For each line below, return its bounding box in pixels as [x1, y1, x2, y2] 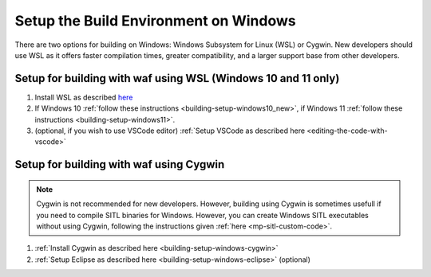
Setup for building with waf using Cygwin [14, 158, 225, 171]
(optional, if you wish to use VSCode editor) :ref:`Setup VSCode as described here [34, 126, 306, 135]
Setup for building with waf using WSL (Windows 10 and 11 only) [14, 72, 340, 85]
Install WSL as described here [34, 92, 133, 102]
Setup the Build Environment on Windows [14, 12, 296, 29]
